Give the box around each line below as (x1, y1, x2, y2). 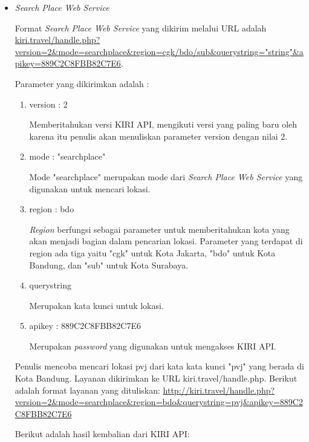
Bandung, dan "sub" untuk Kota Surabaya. (29, 258, 189, 271)
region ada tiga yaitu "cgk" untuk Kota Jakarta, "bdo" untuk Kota (29, 246, 276, 259)
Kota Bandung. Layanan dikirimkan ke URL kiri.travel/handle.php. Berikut (15, 372, 298, 385)
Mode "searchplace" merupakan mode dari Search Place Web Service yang (29, 170, 303, 183)
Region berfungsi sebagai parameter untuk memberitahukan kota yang (29, 223, 290, 235)
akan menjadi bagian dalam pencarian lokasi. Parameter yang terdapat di (29, 235, 303, 247)
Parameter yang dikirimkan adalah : (15, 77, 149, 89)
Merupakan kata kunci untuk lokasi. (29, 299, 164, 311)
